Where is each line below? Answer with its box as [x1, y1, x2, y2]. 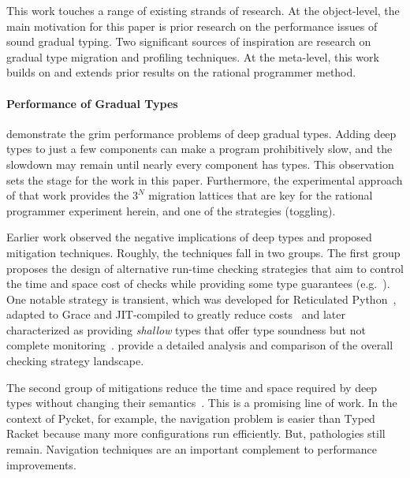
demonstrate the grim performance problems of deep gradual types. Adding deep [6, 125, 397, 141]
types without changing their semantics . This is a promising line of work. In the [6, 394, 397, 411]
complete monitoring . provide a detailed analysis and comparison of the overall [6, 337, 393, 353]
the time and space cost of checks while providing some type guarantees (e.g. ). [6, 275, 390, 292]
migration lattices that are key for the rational [148, 187, 373, 204]
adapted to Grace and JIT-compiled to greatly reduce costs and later [6, 306, 345, 323]
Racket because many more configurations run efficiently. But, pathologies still [6, 425, 386, 442]
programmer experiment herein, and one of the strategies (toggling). [6, 202, 336, 218]
